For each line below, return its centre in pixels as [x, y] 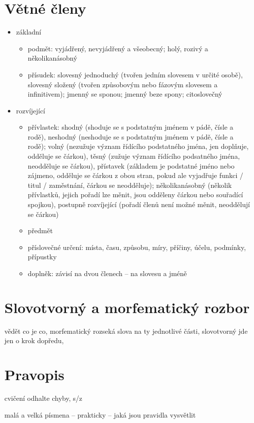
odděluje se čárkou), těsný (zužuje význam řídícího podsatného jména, [134, 156]
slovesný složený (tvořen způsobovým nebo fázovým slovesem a [123, 84]
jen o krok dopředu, [34, 340]
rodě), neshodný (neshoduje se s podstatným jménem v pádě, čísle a [130, 136]
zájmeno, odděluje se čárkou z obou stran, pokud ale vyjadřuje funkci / [136, 175]
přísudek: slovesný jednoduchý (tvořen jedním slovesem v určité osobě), [135, 74]
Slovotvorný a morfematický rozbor [127, 307]
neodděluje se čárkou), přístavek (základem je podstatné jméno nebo [131, 165]
